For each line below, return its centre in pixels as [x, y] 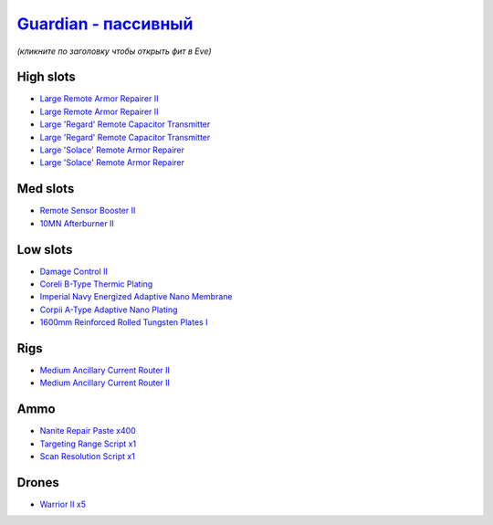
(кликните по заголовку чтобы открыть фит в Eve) [114, 51]
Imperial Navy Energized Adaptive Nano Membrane [136, 297]
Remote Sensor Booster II [88, 211]
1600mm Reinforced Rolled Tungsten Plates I [124, 322]
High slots [47, 77]
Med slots [46, 189]
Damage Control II [74, 271]
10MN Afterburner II [77, 223]
